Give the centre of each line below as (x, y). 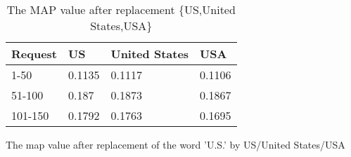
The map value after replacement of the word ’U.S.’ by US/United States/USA (175, 144)
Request (34, 54)
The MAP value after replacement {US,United (121, 9)
